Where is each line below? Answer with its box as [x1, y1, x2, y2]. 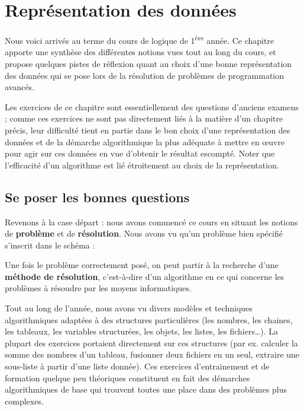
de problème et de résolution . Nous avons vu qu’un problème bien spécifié [5, 227, 283, 240]
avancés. [5, 81, 34, 93]
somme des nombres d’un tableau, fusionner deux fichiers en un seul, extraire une [5, 348, 300, 361]
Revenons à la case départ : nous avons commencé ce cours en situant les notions [5, 215, 298, 228]
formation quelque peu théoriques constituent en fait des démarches [5, 371, 250, 384]
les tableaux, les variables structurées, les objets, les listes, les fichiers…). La [5, 325, 279, 337]
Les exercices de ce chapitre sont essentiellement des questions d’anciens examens [5, 100, 299, 113]
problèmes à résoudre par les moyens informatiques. [5, 282, 192, 294]
